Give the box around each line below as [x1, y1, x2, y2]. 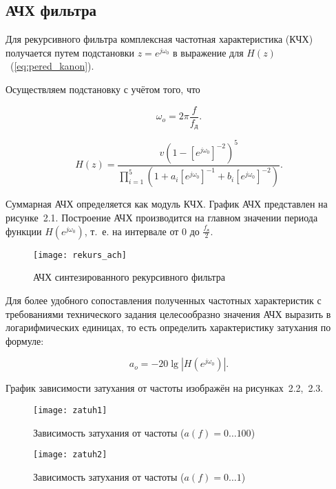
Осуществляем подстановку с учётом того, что [6, 81, 200, 96]
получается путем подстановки [6, 45, 135, 59]
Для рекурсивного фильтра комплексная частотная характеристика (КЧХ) [6, 32, 313, 46]
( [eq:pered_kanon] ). [10, 59, 94, 73]
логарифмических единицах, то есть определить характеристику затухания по [6, 320, 331, 335]
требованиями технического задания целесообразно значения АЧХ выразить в [6, 306, 331, 321]
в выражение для [173, 45, 244, 59]
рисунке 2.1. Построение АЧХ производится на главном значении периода [6, 210, 318, 225]
